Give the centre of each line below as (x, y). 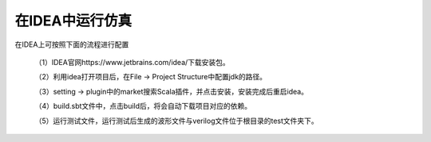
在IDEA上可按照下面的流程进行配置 (72, 44)
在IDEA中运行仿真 (73, 21)
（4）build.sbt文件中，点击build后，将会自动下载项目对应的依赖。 (143, 106)
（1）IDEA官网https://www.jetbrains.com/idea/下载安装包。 (132, 62)
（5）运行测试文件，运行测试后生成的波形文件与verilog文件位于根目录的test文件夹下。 (176, 121)
